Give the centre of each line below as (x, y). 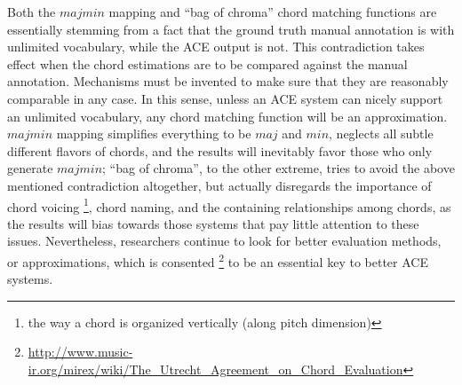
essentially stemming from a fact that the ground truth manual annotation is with (231, 29)
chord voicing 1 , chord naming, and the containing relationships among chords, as (229, 205)
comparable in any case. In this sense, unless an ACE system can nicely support (225, 98)
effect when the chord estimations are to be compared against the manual (207, 63)
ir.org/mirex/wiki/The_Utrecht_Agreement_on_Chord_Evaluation (215, 369)
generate (30, 168)
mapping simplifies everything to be (154, 134)
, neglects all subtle (381, 134)
